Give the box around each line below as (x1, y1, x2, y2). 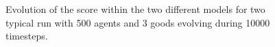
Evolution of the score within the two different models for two (5, 2, 265, 16)
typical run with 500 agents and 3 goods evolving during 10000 (5, 15, 270, 29)
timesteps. (5, 29, 48, 43)
